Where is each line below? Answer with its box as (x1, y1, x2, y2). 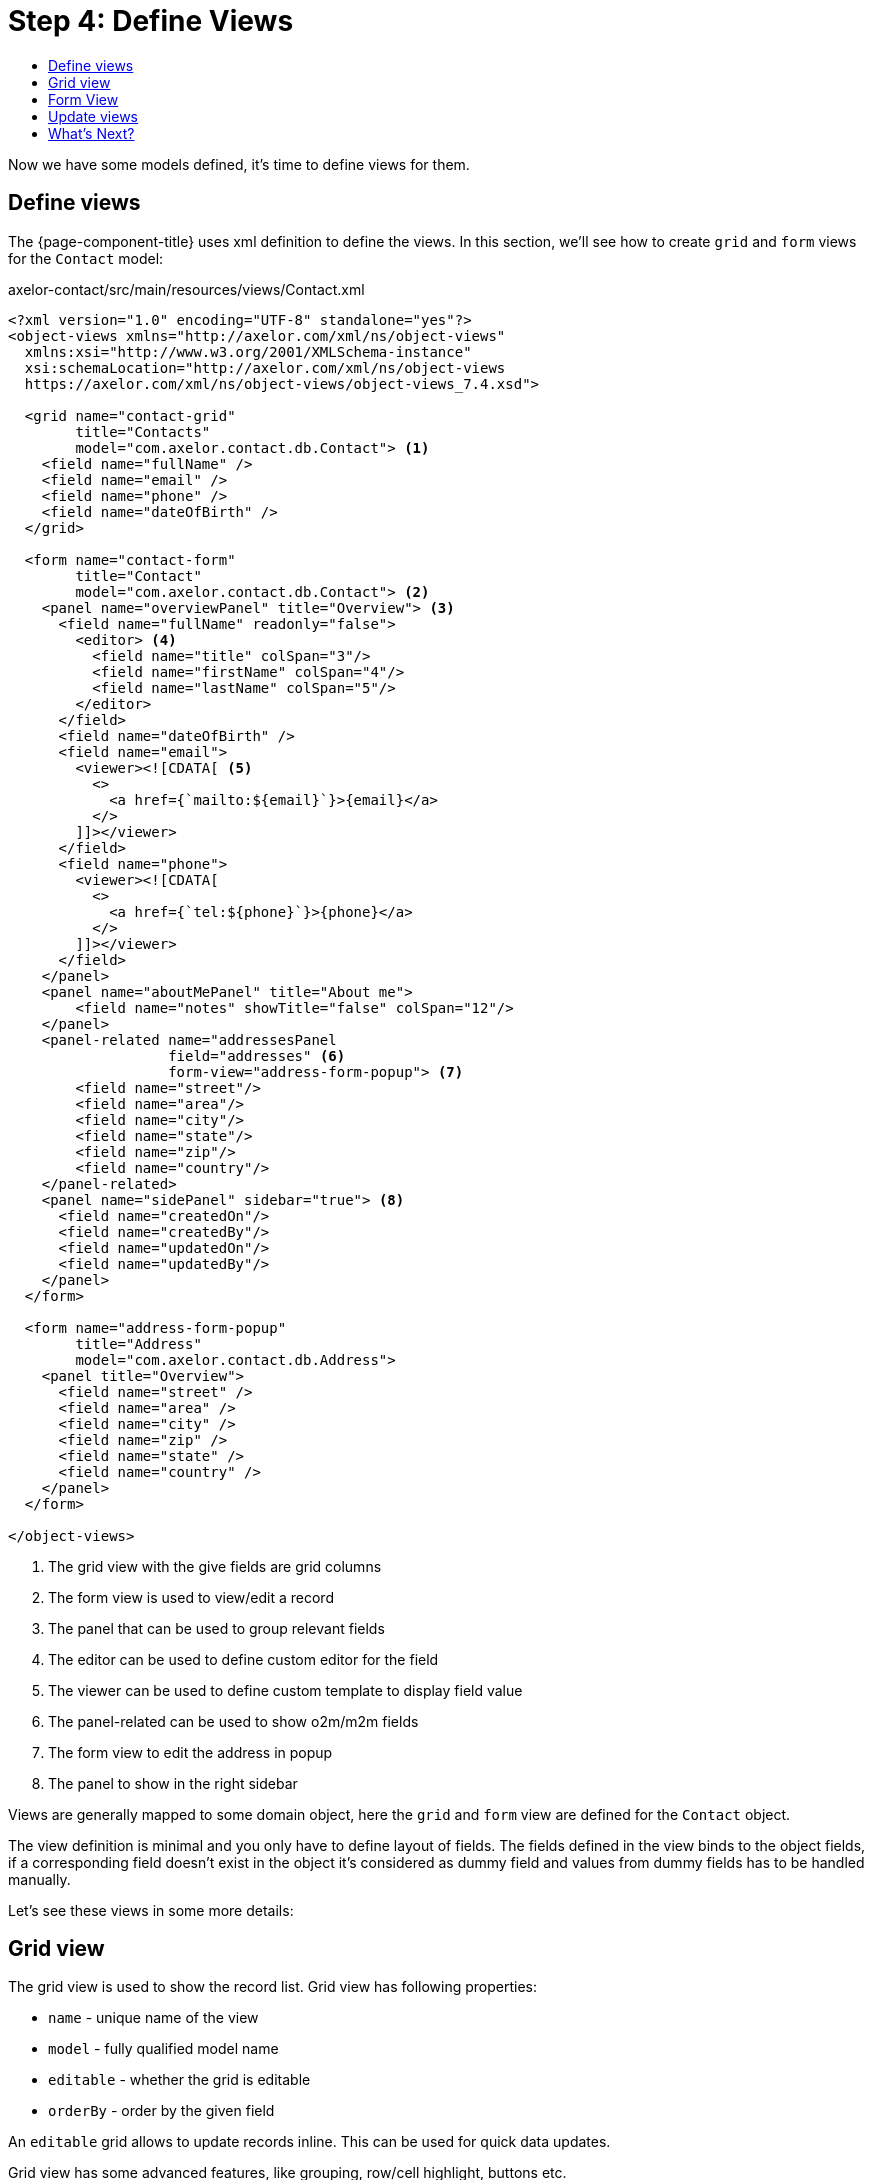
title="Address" (75, 1335, 202, 1352)
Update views (48, 107, 138, 125)
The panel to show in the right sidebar (48, 1774, 298, 1792)
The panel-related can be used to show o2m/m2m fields (48, 1712, 419, 1730)
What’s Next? (48, 124, 135, 142)
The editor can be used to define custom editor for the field (48, 1650, 439, 1668)
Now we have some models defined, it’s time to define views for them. (8, 155, 470, 173)
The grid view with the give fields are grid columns (48, 1557, 382, 1575)
